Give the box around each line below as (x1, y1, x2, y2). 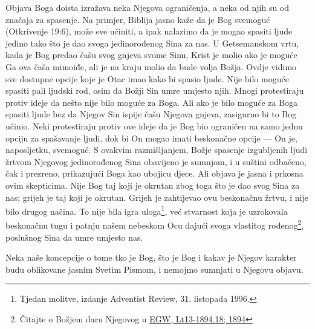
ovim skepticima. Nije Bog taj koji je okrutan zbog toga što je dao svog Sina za (5, 178, 300, 191)
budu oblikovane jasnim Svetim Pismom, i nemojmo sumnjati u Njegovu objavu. (5, 262, 304, 275)
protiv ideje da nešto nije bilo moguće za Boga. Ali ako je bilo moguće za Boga (5, 96, 298, 108)
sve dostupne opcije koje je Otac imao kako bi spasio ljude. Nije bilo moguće (5, 72, 289, 85)
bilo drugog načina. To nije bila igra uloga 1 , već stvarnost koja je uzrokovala (5, 203, 288, 217)
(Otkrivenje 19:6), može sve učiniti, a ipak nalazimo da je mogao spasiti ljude (5, 25, 293, 37)
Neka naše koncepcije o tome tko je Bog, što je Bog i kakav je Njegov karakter (5, 251, 297, 264)
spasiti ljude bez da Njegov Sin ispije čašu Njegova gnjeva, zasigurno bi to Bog (5, 108, 297, 120)
